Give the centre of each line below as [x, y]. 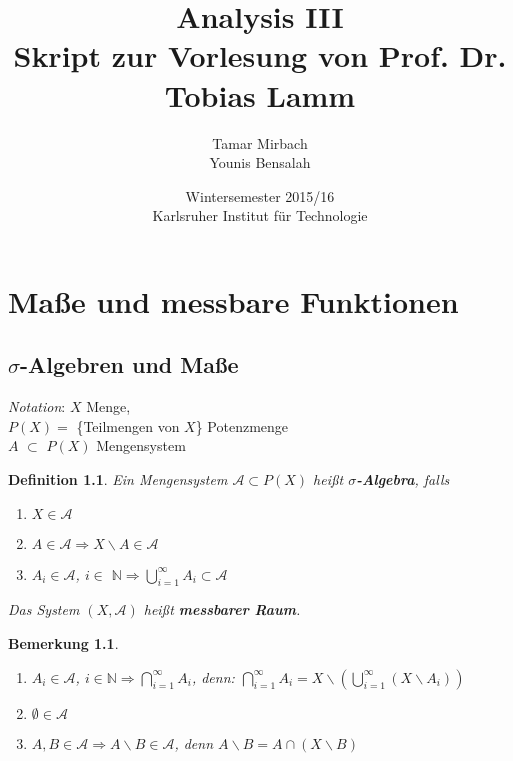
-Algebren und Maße [129, 364]
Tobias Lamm [260, 94]
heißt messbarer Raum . [222, 609]
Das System [44, 609]
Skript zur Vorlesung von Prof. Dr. [260, 55]
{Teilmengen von [128, 425]
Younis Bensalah [260, 162]
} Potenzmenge [242, 425]
